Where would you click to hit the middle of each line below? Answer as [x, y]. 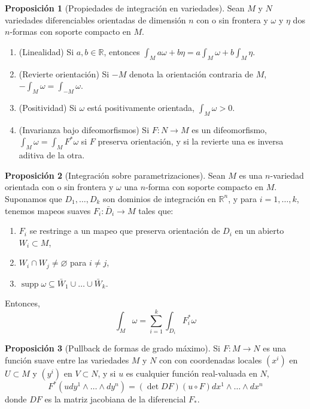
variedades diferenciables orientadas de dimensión [95, 19]
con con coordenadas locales [211, 360]
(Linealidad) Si [46, 51]
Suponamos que [34, 198]
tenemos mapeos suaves [48, 210]
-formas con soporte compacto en [70, 31]
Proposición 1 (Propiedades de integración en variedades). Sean [125, 8]
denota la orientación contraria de [192, 73]
